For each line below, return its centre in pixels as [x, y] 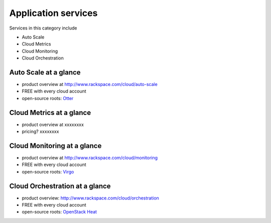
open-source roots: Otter [48, 98]
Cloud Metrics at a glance [50, 112]
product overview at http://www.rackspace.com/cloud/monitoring [90, 158]
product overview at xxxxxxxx [53, 124]
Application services [53, 13]
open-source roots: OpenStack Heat [59, 212]
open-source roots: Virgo [48, 171]
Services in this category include [43, 28]
